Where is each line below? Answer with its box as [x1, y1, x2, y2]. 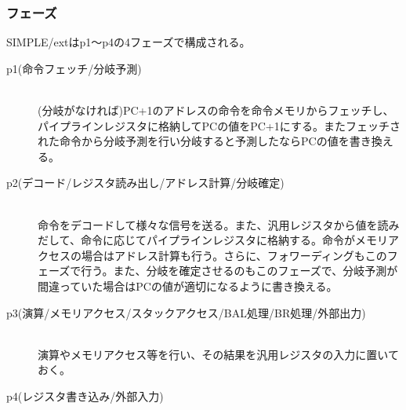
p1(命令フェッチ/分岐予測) [6, 60, 142, 76]
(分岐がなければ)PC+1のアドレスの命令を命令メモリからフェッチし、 [38, 102, 394, 118]
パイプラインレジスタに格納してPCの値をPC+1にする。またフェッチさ [38, 117, 401, 134]
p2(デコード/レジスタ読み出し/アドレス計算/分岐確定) [6, 174, 285, 191]
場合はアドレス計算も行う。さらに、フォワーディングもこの [81, 247, 387, 263]
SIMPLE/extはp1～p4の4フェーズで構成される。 [6, 34, 251, 50]
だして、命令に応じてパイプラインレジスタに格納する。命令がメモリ [38, 232, 388, 248]
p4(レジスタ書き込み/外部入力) [6, 387, 164, 404]
